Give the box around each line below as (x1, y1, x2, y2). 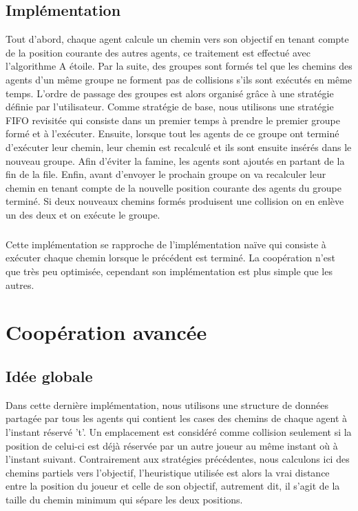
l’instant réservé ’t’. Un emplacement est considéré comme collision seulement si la (6, 425, 352, 439)
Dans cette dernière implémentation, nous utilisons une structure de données (6, 397, 329, 412)
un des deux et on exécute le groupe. (6, 207, 160, 221)
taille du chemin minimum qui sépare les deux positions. (6, 492, 243, 506)
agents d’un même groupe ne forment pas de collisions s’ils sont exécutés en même (6, 72, 352, 86)
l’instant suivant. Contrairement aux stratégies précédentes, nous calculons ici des (6, 452, 350, 466)
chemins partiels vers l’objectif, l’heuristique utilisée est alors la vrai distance (6, 465, 330, 479)
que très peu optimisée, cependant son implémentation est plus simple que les (6, 264, 333, 279)
